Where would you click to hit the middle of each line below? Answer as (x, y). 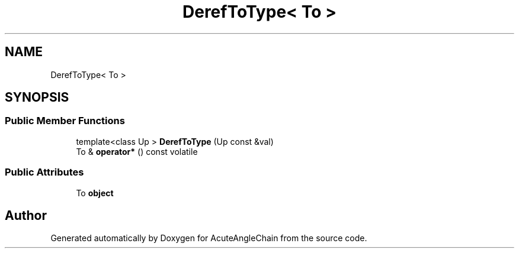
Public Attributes (44, 172)
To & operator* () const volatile (137, 151)
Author (26, 215)
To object (95, 193)
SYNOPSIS (37, 98)
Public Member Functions (65, 121)
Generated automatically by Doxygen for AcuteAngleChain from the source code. (209, 238)
